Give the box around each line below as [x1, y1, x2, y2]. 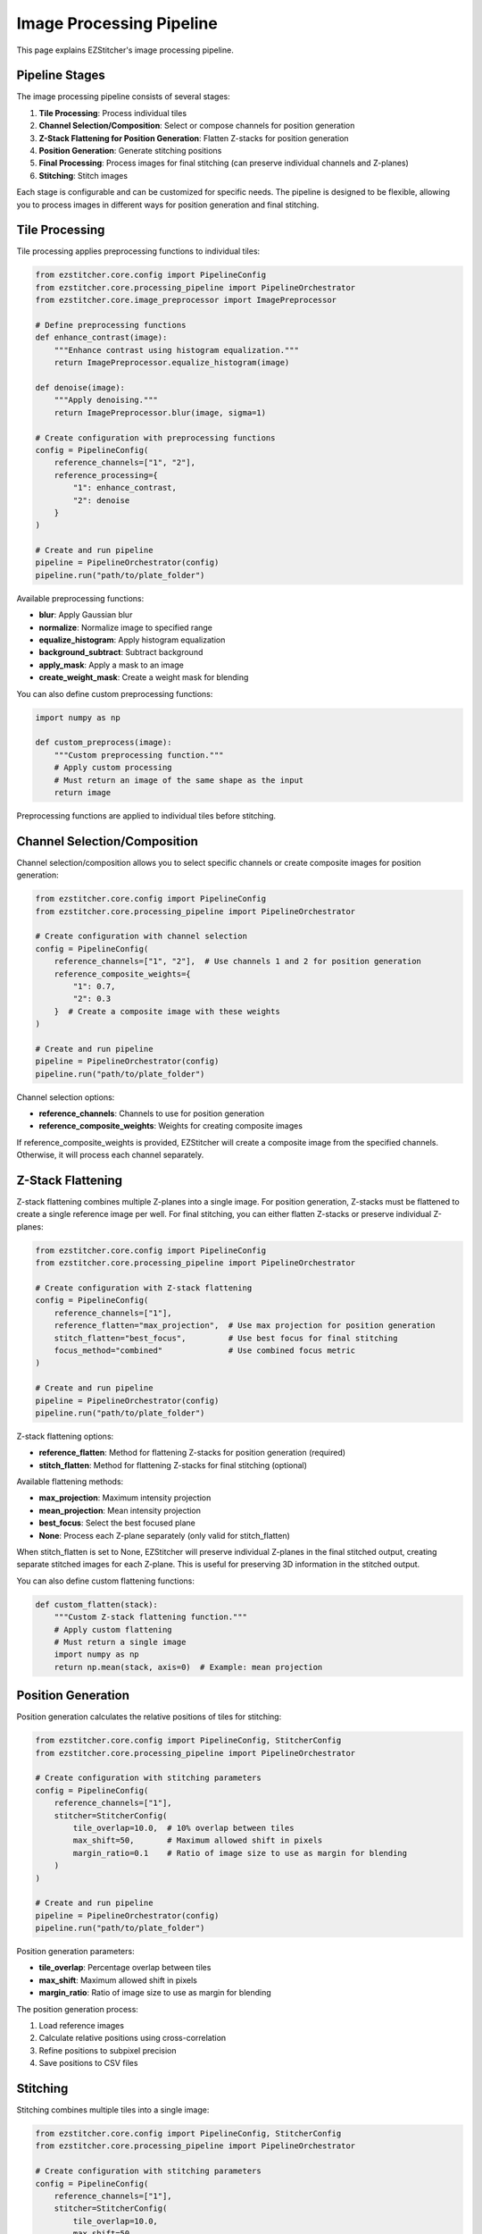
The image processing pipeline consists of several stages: [16, 91, 231, 102]
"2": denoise [72, 495, 130, 505]
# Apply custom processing [54, 762, 173, 773]
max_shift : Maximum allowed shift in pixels [38, 1975, 198, 1986]
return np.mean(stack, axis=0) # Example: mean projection [54, 1662, 323, 1672]
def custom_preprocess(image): [35, 737, 173, 748]
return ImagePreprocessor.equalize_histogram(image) [54, 357, 290, 368]
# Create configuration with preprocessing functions [35, 433, 276, 442]
